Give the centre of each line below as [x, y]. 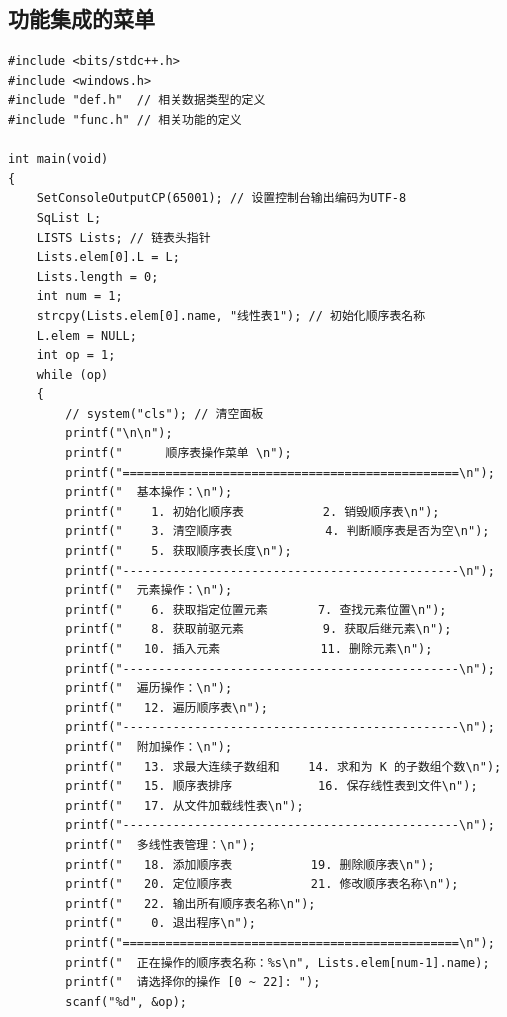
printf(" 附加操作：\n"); [149, 746]
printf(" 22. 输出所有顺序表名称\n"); [190, 903]
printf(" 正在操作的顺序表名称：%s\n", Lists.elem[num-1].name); [277, 962]
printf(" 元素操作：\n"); [149, 590]
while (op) [72, 374]
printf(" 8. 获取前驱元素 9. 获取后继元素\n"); [258, 629]
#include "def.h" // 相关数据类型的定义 [137, 100]
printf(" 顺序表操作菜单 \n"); [178, 453]
